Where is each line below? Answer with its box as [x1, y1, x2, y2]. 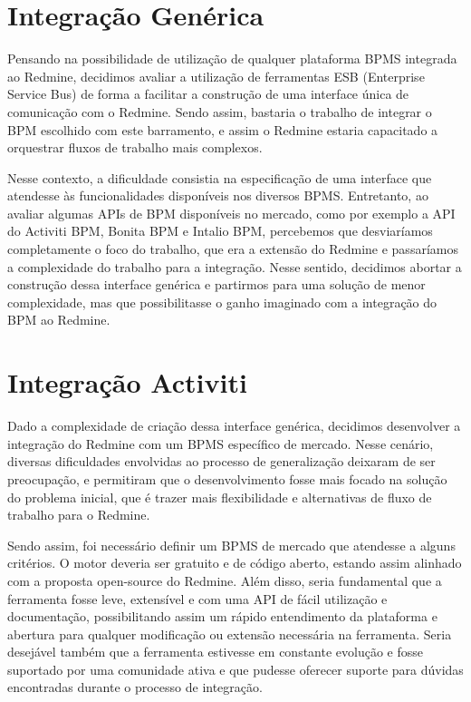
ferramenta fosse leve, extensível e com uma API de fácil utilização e [7, 589, 388, 608]
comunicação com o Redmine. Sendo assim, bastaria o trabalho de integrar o [7, 102, 432, 121]
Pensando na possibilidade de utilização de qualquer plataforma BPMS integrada [7, 49, 457, 68]
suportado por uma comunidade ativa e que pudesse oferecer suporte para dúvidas [7, 659, 464, 678]
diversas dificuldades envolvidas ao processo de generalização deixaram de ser [7, 452, 436, 471]
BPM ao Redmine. [7, 310, 111, 329]
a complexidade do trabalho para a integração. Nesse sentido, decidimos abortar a [7, 257, 462, 276]
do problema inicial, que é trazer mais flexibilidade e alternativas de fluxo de [7, 487, 432, 506]
